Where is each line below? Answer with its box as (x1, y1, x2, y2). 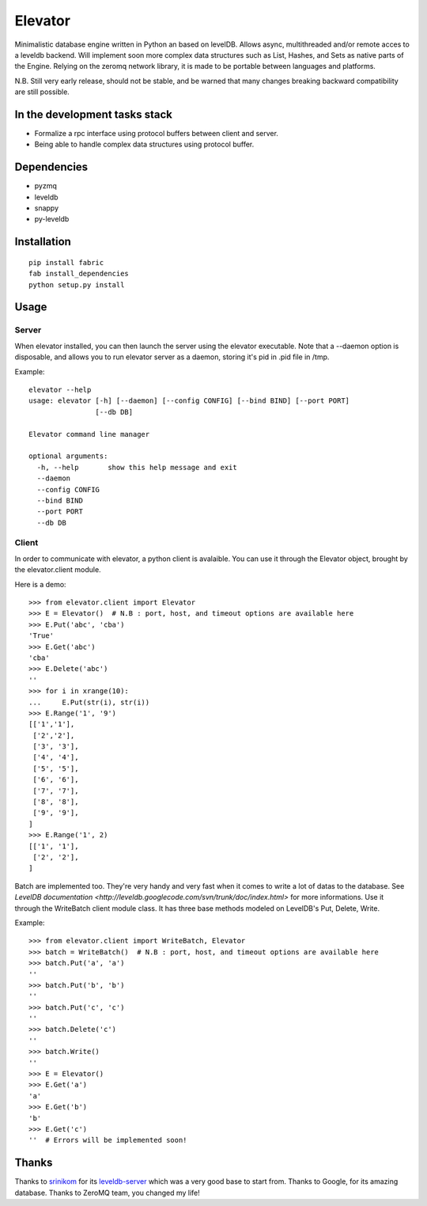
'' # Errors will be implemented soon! (28, 1136, 187, 1145)
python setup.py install (28, 280, 125, 289)
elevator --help (28, 385, 92, 394)
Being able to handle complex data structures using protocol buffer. (34, 139, 255, 150)
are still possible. (14, 87, 70, 97)
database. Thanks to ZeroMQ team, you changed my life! (14, 1188, 201, 1197)
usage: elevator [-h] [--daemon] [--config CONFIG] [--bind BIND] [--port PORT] (28, 396, 350, 405)
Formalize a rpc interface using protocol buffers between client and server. (34, 129, 278, 138)
